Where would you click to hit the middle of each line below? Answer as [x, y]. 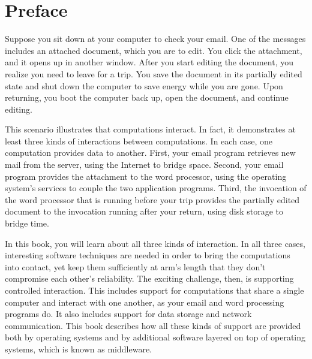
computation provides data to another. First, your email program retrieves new [150, 153]
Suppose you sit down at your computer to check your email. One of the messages [155, 39]
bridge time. [27, 223]
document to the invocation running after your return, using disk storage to [144, 211]
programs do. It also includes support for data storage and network [128, 314]
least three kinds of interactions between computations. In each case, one [139, 141]
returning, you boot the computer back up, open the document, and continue [147, 97]
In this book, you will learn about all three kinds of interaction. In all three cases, [155, 243]
